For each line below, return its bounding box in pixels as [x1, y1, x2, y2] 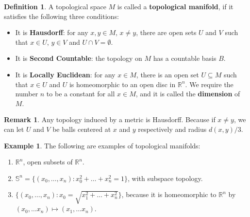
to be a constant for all [46, 89, 115, 99]
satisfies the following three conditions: [4, 11, 119, 21]
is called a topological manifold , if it [117, 1, 233, 11]
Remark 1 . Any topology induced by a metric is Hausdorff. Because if [4, 114, 216, 125]
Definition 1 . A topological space [4, 1, 106, 11]
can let [4, 124, 24, 134]
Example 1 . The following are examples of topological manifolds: [4, 140, 200, 150]
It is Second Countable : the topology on [15, 53, 142, 63]
